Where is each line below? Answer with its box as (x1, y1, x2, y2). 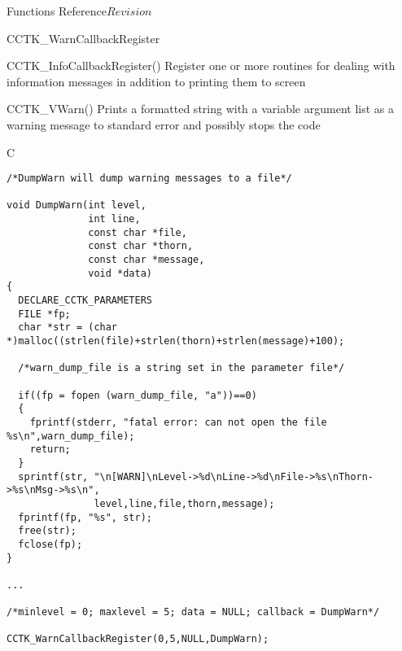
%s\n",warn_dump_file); (7, 430, 135, 442)
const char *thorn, (88, 240, 194, 252)
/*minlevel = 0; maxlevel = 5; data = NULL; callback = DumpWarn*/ (7, 606, 380, 618)
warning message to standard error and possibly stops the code (7, 116, 321, 133)
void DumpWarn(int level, (7, 199, 146, 212)
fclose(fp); (18, 538, 83, 550)
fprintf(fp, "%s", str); (18, 511, 152, 523)
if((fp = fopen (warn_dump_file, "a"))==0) (18, 389, 257, 401)
